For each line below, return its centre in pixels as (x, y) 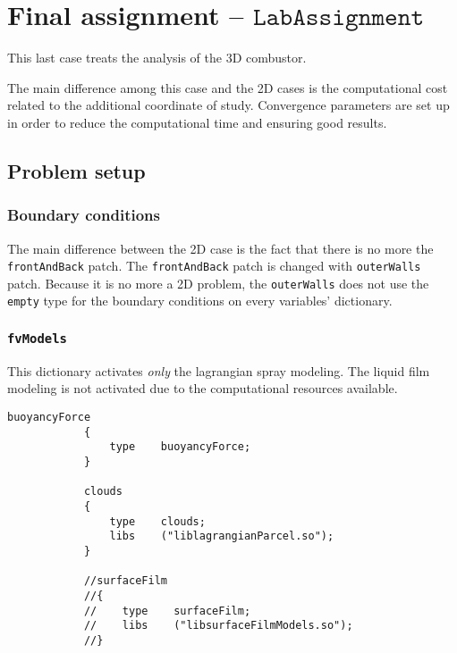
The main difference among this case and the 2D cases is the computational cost (228, 87)
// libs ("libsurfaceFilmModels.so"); (218, 626)
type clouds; (157, 521)
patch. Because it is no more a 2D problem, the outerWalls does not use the (218, 283)
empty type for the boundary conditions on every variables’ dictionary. (200, 301)
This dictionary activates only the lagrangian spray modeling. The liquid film (219, 370)
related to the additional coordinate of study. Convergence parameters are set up (228, 105)
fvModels (37, 338)
